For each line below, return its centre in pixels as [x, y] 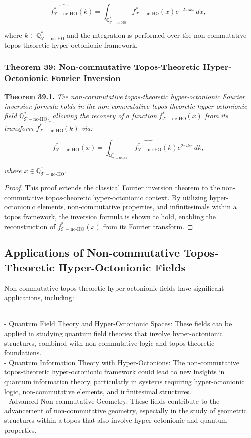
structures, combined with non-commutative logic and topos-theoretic [110, 343]
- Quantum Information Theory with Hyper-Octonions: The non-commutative [122, 362]
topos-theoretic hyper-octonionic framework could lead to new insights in [115, 372]
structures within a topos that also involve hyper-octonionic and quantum [116, 420]
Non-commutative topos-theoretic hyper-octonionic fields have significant [114, 287]
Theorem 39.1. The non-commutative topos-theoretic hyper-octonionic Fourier [125, 96]
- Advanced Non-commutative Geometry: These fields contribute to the [112, 401]
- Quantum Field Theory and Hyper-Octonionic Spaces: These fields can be [118, 323]
